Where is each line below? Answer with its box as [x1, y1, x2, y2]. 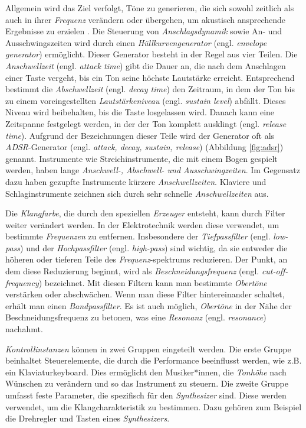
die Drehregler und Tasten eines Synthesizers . [5, 412, 170, 424]
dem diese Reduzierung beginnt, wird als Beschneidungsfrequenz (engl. [5, 265, 259, 277]
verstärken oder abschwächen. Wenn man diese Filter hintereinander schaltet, [5, 288, 285, 300]
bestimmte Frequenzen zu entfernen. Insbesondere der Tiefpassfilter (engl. [5, 230, 271, 242]
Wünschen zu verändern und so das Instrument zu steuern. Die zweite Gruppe [5, 377, 288, 390]
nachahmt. [5, 323, 43, 335]
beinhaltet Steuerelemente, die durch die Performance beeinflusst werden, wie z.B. [5, 354, 302, 367]
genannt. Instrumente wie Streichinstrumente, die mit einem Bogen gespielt [5, 152, 278, 164]
